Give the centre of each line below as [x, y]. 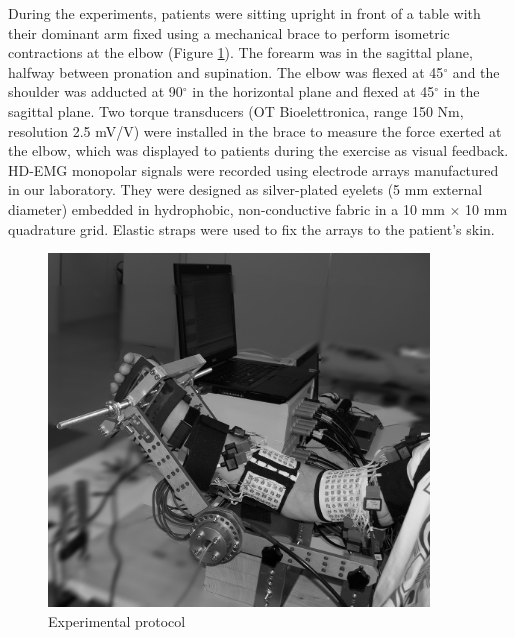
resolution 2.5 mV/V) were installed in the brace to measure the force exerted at [255, 130]
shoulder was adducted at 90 [95, 91]
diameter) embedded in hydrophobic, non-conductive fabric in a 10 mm [226, 208]
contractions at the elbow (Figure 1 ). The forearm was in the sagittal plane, [240, 52]
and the [476, 71]
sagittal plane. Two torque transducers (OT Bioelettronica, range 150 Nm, [236, 110]
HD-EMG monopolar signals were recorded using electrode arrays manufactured [253, 169]
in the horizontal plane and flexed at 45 [313, 91]
